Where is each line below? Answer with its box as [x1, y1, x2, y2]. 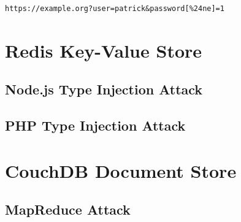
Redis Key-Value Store [5, 37, 202, 63]
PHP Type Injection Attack [5, 116, 186, 135]
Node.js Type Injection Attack [5, 80, 203, 99]
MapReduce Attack [5, 200, 131, 219]
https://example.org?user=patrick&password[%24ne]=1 [5, 4, 224, 13]
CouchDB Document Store [5, 158, 237, 183]
